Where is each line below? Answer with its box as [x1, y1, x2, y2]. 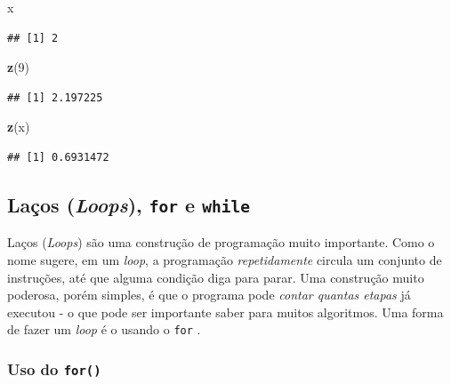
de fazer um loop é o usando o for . [7, 320, 201, 339]
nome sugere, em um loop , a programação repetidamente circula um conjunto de [7, 250, 442, 268]
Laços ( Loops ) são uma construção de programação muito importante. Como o [7, 233, 435, 252]
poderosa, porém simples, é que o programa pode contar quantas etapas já [7, 285, 411, 304]
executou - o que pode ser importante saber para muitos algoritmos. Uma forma [7, 302, 444, 321]
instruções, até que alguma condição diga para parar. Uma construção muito [7, 268, 424, 286]
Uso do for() [7, 357, 101, 380]
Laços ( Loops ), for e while [7, 190, 250, 218]
